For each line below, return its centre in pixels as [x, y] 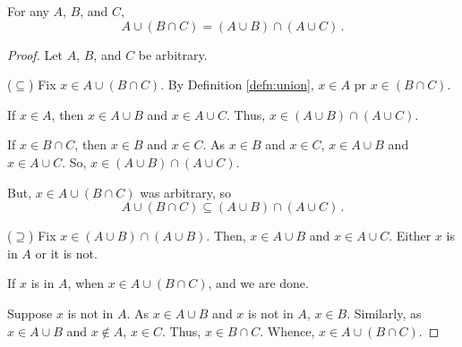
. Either [410, 236]
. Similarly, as [384, 313]
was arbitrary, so [186, 192]
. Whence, [287, 330]
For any [28, 11]
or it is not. [66, 253]
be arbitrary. [173, 54]
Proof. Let [35, 54]
